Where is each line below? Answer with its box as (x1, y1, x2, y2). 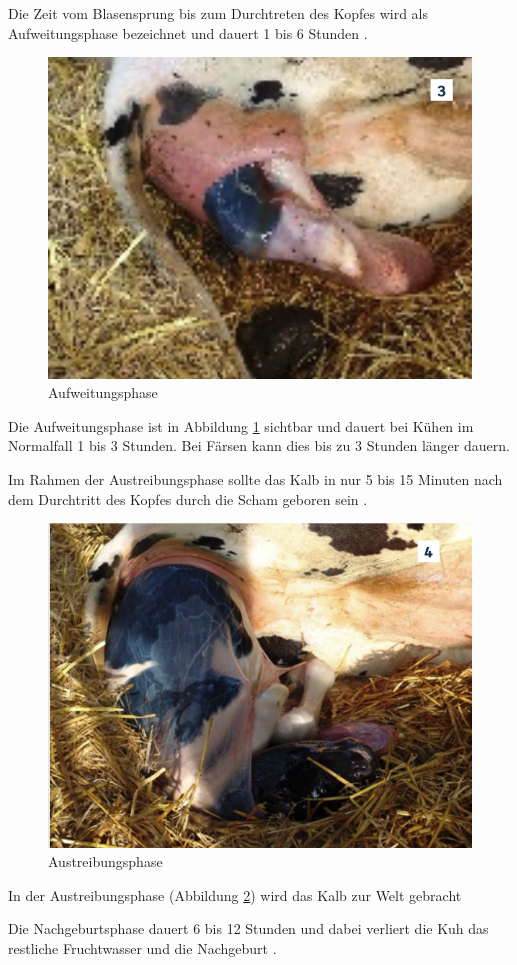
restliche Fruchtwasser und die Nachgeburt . (8, 938, 277, 959)
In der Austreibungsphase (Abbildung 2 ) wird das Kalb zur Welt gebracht (8, 884, 462, 905)
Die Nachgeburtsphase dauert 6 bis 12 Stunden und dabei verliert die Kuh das (8, 918, 489, 939)
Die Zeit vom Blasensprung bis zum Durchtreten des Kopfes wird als (8, 3, 428, 23)
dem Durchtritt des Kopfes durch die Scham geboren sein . (8, 488, 368, 509)
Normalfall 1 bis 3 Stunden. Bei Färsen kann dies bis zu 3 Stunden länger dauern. (8, 435, 510, 456)
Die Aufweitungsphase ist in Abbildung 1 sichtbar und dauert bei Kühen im (8, 415, 474, 436)
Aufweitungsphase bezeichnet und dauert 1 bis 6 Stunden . (8, 22, 368, 43)
